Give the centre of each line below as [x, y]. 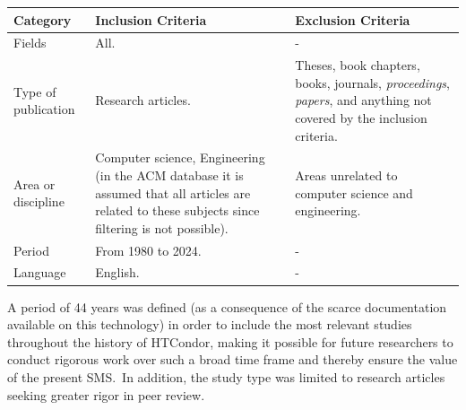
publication [44, 109]
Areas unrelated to [346, 175]
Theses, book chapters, [358, 65]
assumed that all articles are [173, 192]
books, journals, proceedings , [372, 82]
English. [117, 272]
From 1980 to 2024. [148, 250]
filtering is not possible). [162, 227]
